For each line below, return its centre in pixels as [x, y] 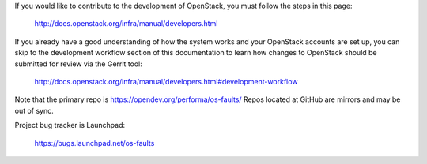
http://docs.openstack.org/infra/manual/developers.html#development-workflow [166, 81]
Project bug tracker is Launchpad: [70, 125]
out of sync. [34, 110]
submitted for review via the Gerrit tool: [78, 64]
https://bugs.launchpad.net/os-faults [94, 143]
